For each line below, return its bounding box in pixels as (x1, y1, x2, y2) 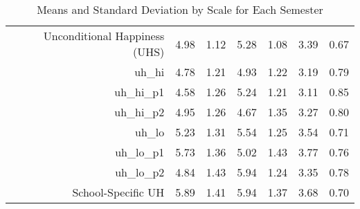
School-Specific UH (72, 184, 165, 200)
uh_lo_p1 (115, 144, 165, 160)
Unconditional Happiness (43, 28, 165, 44)
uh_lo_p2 (115, 164, 165, 180)
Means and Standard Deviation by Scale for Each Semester (37, 1, 323, 17)
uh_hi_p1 (114, 84, 165, 100)
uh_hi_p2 (114, 104, 165, 120)
